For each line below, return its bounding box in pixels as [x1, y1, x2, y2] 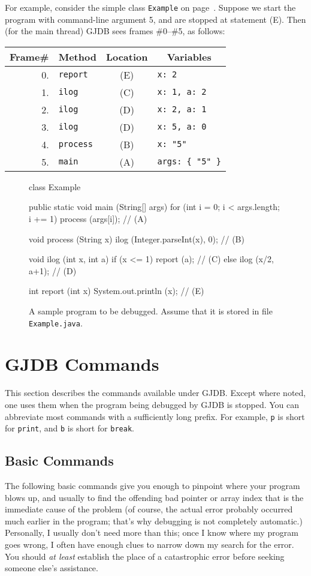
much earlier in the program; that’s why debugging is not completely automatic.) [5, 514, 303, 527]
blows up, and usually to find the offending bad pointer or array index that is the [5, 491, 304, 503]
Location [105, 49, 148, 64]
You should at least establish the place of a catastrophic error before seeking [5, 550, 285, 562]
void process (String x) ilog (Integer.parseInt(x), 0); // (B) [29, 232, 244, 245]
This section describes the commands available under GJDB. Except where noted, [5, 386, 306, 399]
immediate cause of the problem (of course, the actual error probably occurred [5, 503, 293, 515]
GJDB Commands [5, 352, 159, 376]
